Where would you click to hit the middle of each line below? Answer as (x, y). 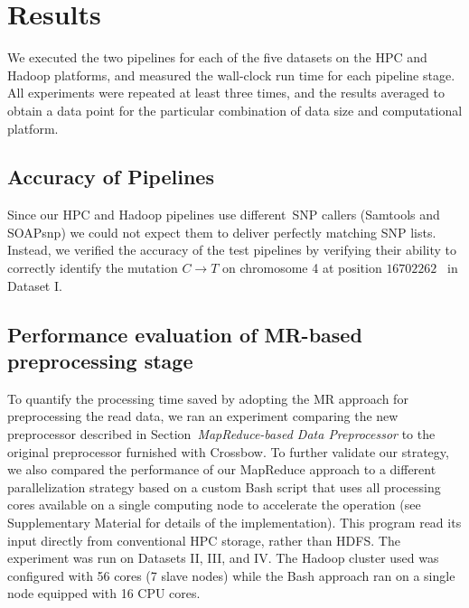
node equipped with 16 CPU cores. (104, 593)
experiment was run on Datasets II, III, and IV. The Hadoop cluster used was (223, 558)
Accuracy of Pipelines (111, 177)
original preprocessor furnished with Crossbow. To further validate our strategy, (228, 451)
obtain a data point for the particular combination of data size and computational (235, 110)
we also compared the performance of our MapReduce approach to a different (222, 469)
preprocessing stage (100, 361)
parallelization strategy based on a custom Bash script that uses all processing (224, 486)
